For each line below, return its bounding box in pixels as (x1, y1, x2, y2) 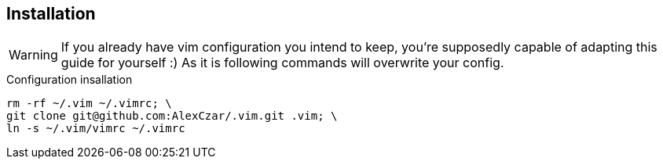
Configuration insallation (6, 73, 133, 87)
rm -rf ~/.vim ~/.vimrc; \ (6, 97, 172, 110)
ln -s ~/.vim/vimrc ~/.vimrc (6, 122, 185, 135)
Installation (6, 4, 96, 23)
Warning (9, 47, 58, 63)
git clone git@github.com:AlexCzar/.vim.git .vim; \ (6, 109, 338, 123)
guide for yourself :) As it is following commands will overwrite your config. (60, 55, 504, 71)
